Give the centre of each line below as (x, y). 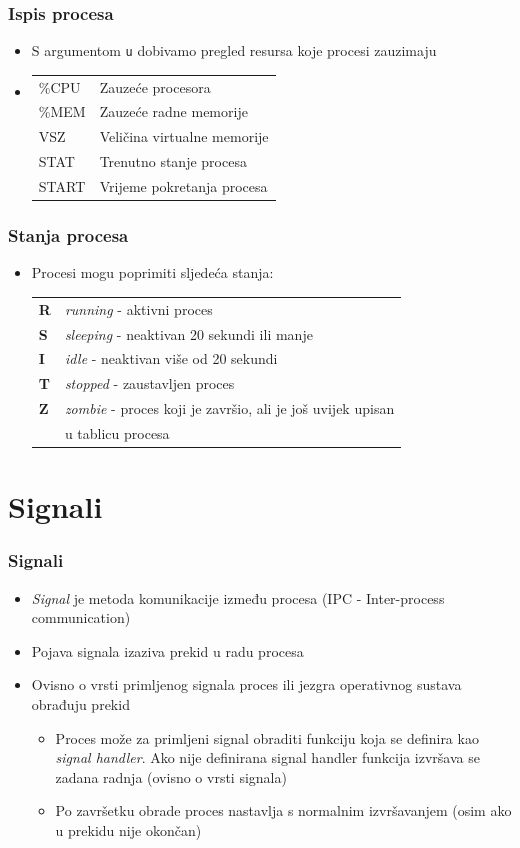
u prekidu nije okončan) (128, 829)
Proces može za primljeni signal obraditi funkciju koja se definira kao (267, 737)
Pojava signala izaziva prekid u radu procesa (167, 650)
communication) (81, 617)
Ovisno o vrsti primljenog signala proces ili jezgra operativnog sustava (246, 684)
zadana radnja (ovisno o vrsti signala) (171, 776)
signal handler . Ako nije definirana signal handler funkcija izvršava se (267, 757)
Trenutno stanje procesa (173, 161)
